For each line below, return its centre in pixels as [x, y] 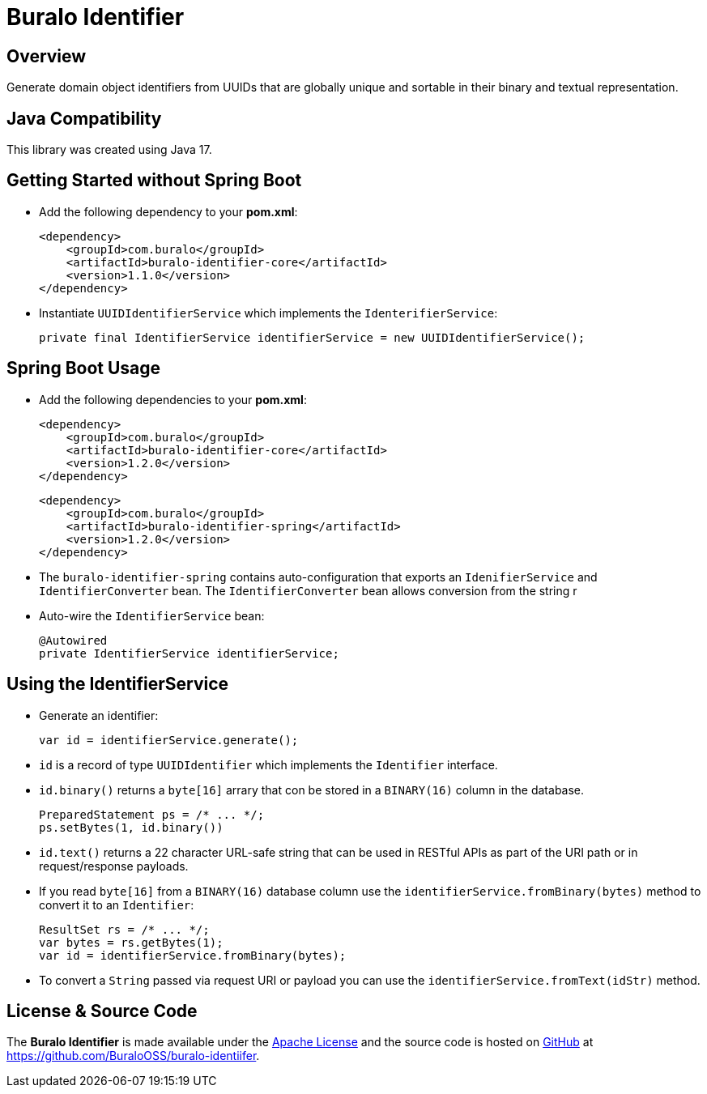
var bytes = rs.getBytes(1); [131, 942]
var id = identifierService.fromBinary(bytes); [193, 955]
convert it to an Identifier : [117, 905]
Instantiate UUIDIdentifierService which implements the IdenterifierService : [268, 313]
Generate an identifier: [99, 715]
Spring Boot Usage [84, 368]
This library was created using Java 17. [109, 150]
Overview [47, 56]
